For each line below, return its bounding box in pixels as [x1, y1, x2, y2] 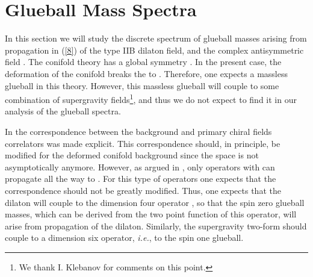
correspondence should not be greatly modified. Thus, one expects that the [5, 184, 281, 196]
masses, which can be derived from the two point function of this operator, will [5, 208, 297, 220]
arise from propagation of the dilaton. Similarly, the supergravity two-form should [5, 219, 307, 232]
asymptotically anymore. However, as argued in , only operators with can [5, 160, 275, 173]
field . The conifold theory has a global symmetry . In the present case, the [5, 55, 282, 68]
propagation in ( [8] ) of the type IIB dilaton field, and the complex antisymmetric [5, 43, 304, 56]
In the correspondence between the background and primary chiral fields [5, 125, 272, 137]
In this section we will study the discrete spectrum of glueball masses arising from [5, 32, 307, 45]
